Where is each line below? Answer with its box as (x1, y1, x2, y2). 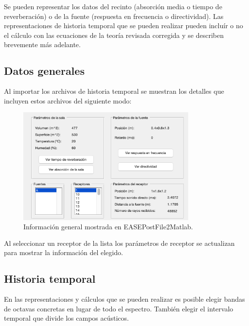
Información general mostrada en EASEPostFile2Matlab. (23, 222, 193, 232)
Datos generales (4, 63, 85, 78)
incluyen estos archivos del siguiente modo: (4, 95, 132, 105)
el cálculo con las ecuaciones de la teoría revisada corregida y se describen (4, 30, 224, 40)
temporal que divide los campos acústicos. (4, 313, 129, 323)
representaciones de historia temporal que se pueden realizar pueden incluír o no (4, 20, 243, 31)
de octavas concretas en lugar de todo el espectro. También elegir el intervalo (4, 303, 233, 313)
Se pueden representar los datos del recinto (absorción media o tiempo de (4, 1, 222, 11)
